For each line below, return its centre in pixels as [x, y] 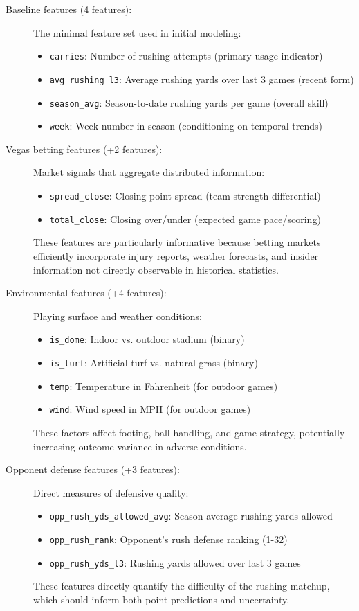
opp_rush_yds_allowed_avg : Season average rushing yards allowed [191, 516]
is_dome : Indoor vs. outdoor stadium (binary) [147, 339]
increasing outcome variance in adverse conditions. [140, 446]
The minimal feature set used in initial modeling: [137, 32]
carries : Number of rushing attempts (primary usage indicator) [186, 56]
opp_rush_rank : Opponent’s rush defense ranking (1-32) [168, 539]
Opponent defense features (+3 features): [93, 469]
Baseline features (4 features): [69, 9]
